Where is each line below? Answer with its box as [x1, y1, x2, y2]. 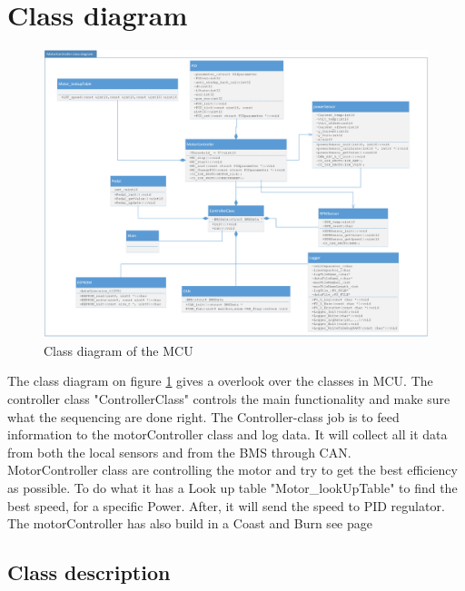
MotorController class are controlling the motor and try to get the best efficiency [7, 460, 458, 479]
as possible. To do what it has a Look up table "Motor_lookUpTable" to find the [7, 478, 458, 497]
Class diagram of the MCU [44, 340, 193, 360]
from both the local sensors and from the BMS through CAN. [7, 442, 351, 461]
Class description [7, 558, 171, 586]
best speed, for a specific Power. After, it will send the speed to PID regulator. [7, 496, 445, 515]
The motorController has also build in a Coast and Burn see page [7, 514, 372, 533]
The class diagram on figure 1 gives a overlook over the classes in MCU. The [7, 371, 433, 390]
